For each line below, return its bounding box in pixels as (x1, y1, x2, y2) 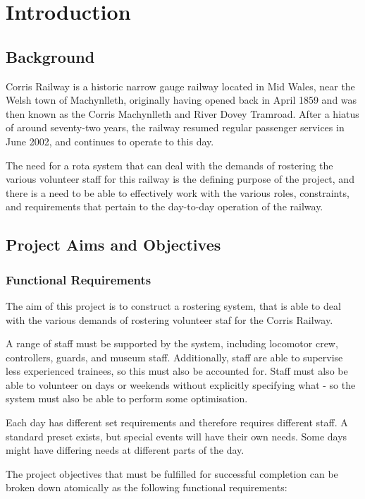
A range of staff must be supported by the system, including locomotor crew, (6, 336, 338, 351)
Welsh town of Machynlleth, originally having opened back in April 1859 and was (6, 92, 357, 107)
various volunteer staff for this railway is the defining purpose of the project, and (6, 172, 354, 186)
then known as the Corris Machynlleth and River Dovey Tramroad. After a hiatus (6, 106, 359, 121)
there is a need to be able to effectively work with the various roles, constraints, (6, 185, 349, 200)
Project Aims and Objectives (6, 234, 221, 255)
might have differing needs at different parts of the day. (6, 443, 245, 457)
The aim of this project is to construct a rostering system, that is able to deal (6, 298, 341, 313)
